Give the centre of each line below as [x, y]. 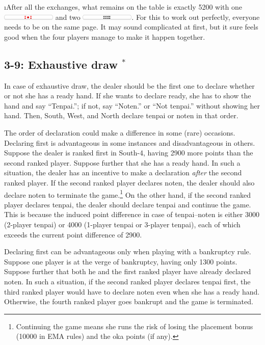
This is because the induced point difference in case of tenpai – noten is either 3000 [132, 214]
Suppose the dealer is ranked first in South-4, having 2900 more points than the [129, 153]
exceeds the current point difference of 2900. [73, 234]
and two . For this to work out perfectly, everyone [157, 17]
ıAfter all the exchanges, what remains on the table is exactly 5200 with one [123, 7]
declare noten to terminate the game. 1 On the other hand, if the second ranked [128, 194]
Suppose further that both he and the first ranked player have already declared [128, 271]
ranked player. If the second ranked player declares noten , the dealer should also [129, 182]
